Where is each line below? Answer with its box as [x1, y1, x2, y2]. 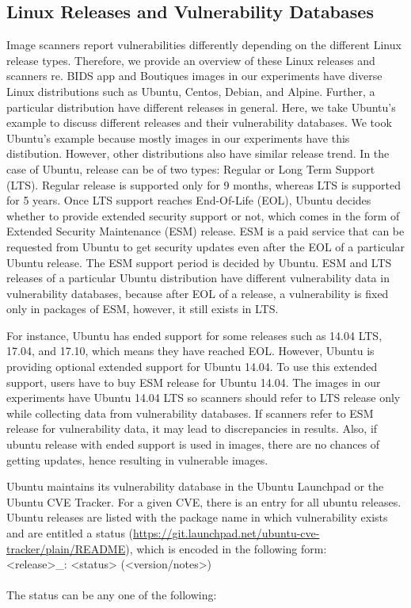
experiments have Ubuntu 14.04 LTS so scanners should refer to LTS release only [6, 389, 401, 406]
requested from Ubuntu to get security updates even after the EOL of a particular [6, 238, 405, 254]
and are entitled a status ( [6, 525, 134, 541]
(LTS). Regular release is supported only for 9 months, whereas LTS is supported [6, 176, 401, 193]
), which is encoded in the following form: [125, 540, 327, 556]
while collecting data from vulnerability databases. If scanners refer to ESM [6, 404, 374, 421]
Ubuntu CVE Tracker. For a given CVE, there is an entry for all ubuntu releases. [6, 493, 401, 510]
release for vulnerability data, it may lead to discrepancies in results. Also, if [6, 420, 378, 437]
